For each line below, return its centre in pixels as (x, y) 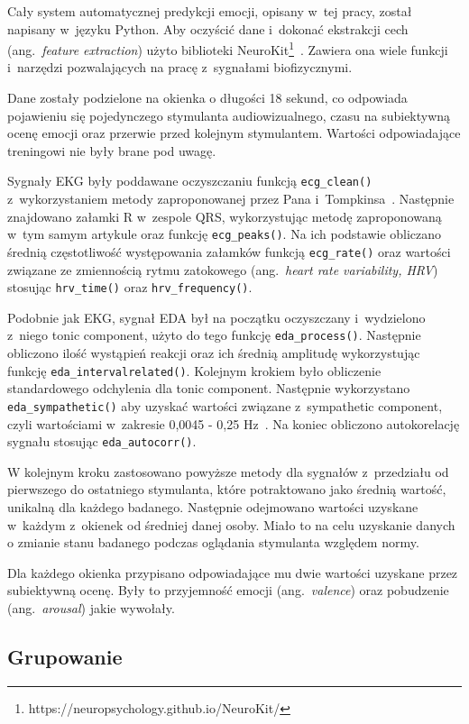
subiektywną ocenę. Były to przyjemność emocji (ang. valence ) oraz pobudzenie (228, 590)
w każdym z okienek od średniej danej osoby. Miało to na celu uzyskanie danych (231, 524)
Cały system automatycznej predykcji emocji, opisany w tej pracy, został (210, 11)
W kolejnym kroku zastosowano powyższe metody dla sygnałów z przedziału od (228, 471)
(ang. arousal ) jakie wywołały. (91, 607)
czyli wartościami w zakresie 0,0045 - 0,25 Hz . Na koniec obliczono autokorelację (234, 423)
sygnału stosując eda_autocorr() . (102, 441)
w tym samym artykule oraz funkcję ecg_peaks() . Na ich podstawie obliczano (225, 234)
